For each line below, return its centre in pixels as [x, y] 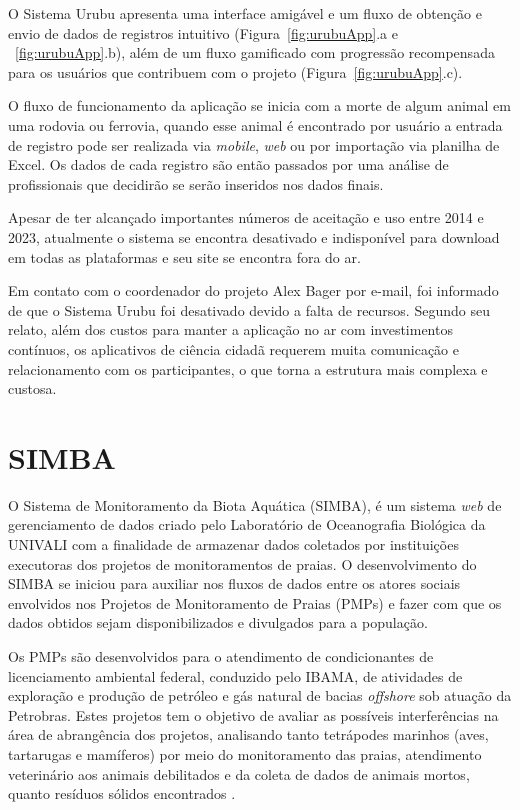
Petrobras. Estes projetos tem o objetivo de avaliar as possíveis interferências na [253, 714]
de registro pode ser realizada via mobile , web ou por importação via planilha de [254, 144]
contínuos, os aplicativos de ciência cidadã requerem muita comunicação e [233, 348]
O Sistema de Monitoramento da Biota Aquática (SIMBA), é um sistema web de [255, 504]
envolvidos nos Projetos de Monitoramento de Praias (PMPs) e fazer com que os [255, 602]
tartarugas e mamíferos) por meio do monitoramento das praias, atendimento [245, 753]
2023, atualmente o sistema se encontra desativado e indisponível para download [254, 236]
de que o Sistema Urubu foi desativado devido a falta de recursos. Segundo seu [249, 309]
